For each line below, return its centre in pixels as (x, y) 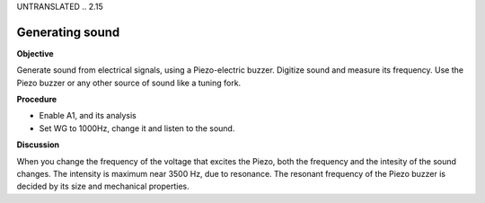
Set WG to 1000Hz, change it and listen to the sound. (137, 128)
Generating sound (68, 32)
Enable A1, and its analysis (88, 116)
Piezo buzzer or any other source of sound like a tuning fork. (129, 83)
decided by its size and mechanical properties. (103, 186)
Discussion (38, 145)
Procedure (37, 100)
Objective (35, 53)
